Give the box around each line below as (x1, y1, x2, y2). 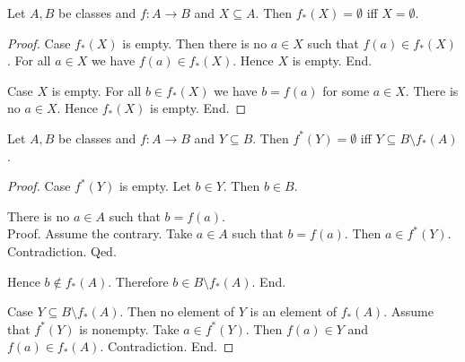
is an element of (250, 302, 337, 321)
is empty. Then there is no (122, 33, 268, 52)
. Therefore (108, 271, 169, 290)
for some (322, 81, 370, 99)
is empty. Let (118, 177, 191, 195)
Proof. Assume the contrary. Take (7, 224, 193, 243)
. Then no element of (119, 302, 235, 321)
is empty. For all (51, 81, 142, 99)
